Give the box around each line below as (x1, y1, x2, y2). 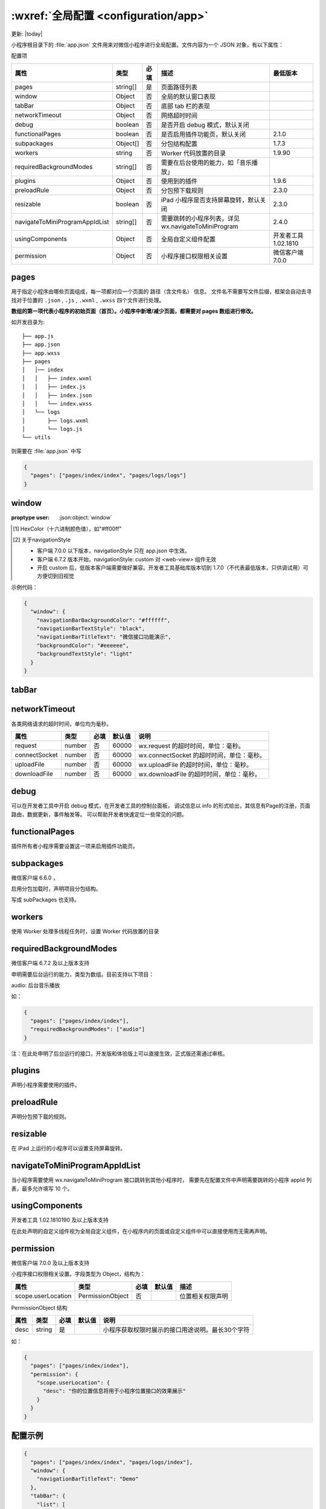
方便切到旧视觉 (37, 572, 75, 579)
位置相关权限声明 (179, 1292, 229, 1300)
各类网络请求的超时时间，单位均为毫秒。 (11, 720, 112, 727)
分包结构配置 (161, 139, 198, 148)
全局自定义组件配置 (161, 235, 216, 243)
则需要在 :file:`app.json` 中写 (11, 447, 81, 455)
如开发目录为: (11, 319, 45, 326)
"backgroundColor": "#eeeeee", (36, 642, 129, 649)
